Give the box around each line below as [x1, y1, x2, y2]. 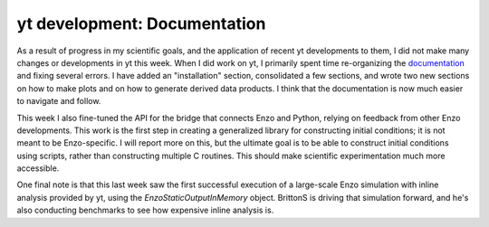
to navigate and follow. [16, 96, 101, 107]
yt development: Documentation [16, 14, 266, 33]
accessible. [16, 163, 60, 174]
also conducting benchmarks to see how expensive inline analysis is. [16, 204, 274, 216]
